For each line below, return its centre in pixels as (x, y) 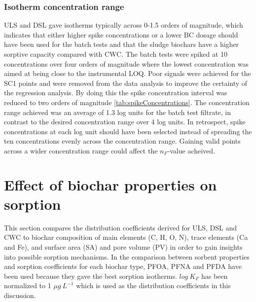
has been (214, 276)
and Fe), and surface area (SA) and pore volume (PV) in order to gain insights (123, 247)
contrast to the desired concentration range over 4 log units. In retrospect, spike (125, 122)
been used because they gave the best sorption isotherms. (91, 276)
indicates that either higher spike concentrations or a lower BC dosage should (121, 34)
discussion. (20, 295)
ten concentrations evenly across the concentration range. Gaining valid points (122, 141)
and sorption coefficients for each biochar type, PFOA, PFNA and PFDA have (123, 266)
